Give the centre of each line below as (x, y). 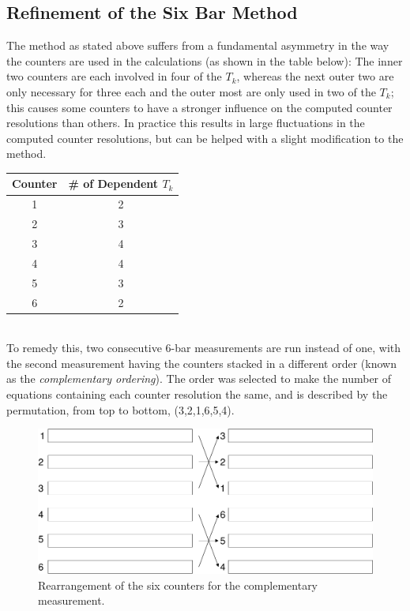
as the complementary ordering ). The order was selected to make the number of (199, 379)
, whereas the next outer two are (315, 76)
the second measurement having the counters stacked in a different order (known (201, 363)
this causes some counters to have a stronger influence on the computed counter (199, 107)
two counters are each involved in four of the (114, 76)
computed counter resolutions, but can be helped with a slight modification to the (205, 138)
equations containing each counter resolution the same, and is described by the (197, 394)
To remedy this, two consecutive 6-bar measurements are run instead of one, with (204, 348)
